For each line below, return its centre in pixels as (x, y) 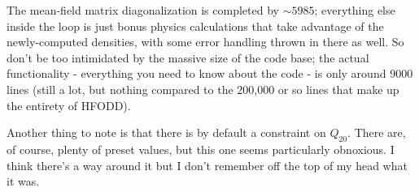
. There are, (377, 132)
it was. (23, 181)
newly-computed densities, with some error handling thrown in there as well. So (205, 42)
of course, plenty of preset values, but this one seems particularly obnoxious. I (201, 149)
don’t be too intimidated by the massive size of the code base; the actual (188, 57)
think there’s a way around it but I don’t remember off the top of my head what (207, 165)
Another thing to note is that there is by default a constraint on (166, 132)
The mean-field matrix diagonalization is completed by (143, 10)
